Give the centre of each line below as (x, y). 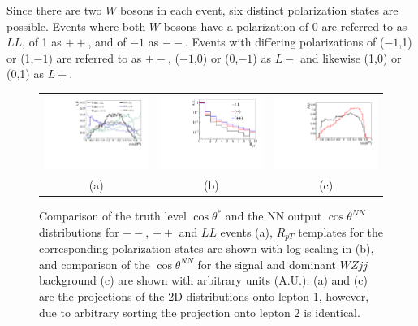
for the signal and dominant (267, 264)
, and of (107, 42)
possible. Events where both (76, 26)
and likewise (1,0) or (351, 57)
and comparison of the (95, 264)
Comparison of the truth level (113, 216)
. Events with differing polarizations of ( (284, 42)
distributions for (79, 231)
